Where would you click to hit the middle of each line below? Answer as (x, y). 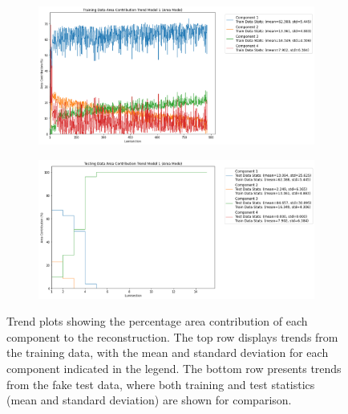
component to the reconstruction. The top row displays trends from (172, 336)
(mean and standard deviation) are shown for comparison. (149, 400)
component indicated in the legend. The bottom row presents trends (174, 368)
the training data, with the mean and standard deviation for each (168, 353)
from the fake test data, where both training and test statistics (161, 384)
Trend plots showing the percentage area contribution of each (157, 321)
